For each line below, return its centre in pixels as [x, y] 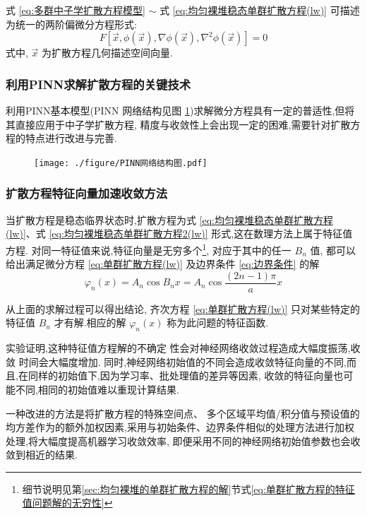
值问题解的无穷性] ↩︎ [67, 503]
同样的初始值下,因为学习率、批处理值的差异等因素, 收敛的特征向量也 [186, 375]
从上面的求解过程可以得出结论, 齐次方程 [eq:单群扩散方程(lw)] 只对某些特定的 [183, 308]
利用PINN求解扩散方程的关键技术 [98, 84]
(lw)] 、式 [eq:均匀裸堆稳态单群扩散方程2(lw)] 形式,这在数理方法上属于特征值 [179, 233]
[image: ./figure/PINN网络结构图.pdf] [121, 163]
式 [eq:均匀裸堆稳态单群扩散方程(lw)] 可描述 [260, 10]
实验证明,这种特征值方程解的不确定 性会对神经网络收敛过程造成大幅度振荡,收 [183, 348]
